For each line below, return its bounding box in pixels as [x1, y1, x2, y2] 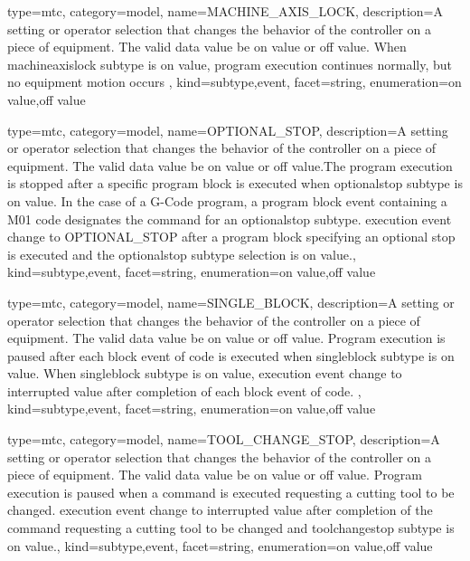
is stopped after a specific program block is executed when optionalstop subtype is [7, 174, 463, 193]
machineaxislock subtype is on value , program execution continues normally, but [7, 54, 453, 73]
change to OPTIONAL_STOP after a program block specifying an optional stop [7, 227, 456, 246]
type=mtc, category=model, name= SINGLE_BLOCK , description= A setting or [7, 292, 455, 311]
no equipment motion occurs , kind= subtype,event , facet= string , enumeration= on [7, 72, 462, 91]
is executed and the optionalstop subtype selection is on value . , [7, 244, 356, 263]
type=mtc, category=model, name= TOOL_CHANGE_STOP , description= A [7, 430, 440, 449]
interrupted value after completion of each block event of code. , [7, 381, 362, 400]
